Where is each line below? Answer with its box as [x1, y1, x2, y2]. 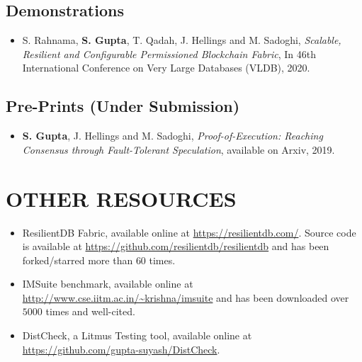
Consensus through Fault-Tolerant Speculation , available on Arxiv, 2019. [22, 142, 335, 157]
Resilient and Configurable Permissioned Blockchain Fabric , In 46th [22, 46, 317, 61]
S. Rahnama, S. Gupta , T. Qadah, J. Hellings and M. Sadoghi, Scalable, [22, 33, 341, 47]
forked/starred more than [22, 252, 133, 267]
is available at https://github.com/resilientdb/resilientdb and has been [22, 239, 329, 254]
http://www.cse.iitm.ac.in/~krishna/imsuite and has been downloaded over [22, 290, 349, 305]
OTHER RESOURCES [6, 183, 237, 213]
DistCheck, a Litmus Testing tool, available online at [22, 328, 252, 343]
